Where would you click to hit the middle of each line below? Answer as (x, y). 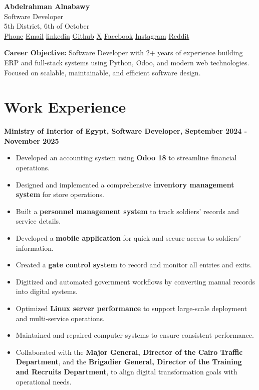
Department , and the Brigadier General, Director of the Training (129, 362)
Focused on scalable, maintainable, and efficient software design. (102, 72)
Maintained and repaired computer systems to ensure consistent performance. (135, 335)
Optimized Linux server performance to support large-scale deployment (132, 308)
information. (35, 248)
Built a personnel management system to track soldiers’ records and (127, 211)
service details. (38, 221)
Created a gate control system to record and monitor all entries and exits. (134, 265)
